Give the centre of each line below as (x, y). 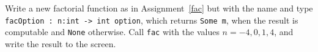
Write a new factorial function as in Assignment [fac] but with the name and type (159, 8)
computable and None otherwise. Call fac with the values (112, 32)
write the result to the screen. (61, 43)
